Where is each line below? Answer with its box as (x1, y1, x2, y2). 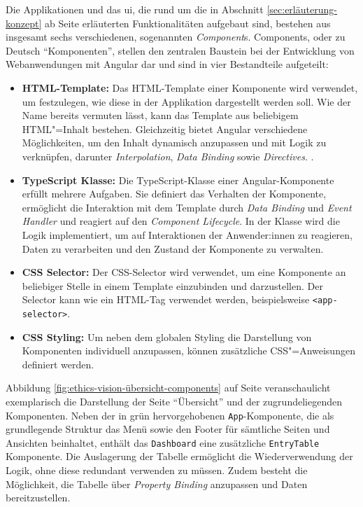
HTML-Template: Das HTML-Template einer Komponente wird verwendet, (22, 80, 358, 95)
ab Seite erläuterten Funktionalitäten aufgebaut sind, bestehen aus (45, 15, 331, 30)
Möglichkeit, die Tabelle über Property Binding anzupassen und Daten (6, 476, 308, 491)
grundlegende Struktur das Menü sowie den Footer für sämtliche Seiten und (6, 422, 330, 436)
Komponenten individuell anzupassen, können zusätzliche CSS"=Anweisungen (22, 343, 355, 358)
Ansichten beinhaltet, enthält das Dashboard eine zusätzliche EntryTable (6, 435, 320, 450)
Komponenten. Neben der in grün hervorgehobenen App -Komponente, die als (6, 408, 334, 422)
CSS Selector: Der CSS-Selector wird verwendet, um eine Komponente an (22, 265, 346, 279)
